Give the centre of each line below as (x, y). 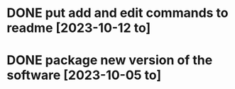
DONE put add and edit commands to (117, 13)
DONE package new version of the (110, 60)
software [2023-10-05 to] (84, 75)
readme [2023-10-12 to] (79, 28)
